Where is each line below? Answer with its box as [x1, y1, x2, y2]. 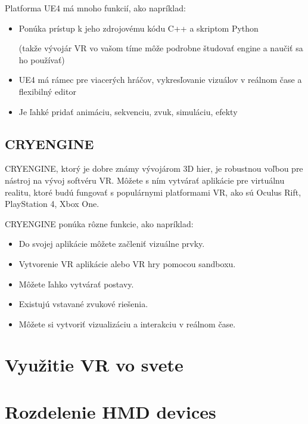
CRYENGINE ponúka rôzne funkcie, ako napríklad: [5, 217, 194, 230]
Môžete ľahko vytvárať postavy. [18, 277, 134, 290]
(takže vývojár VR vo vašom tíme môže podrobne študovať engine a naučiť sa [18, 42, 303, 54]
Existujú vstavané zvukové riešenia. [18, 298, 148, 310]
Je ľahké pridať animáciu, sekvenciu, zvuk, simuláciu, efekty [18, 105, 238, 117]
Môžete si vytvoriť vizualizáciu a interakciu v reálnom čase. [18, 317, 236, 330]
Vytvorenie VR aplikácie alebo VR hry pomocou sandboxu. [18, 257, 236, 270]
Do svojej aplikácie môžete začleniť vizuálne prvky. [18, 237, 205, 250]
